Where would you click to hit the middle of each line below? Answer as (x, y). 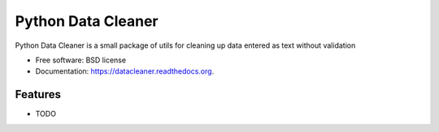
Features (38, 94)
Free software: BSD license (80, 60)
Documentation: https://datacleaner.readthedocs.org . (125, 71)
